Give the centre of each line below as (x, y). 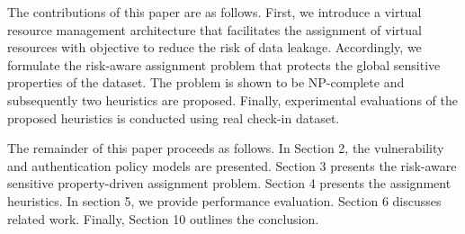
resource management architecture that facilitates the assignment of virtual (215, 29)
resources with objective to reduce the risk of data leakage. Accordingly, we (215, 47)
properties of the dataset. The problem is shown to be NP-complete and (206, 82)
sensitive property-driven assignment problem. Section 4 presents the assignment (229, 183)
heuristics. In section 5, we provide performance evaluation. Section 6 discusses (224, 200)
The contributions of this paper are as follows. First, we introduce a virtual (215, 12)
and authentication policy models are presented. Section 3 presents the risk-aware (232, 165)
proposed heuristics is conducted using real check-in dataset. (174, 117)
